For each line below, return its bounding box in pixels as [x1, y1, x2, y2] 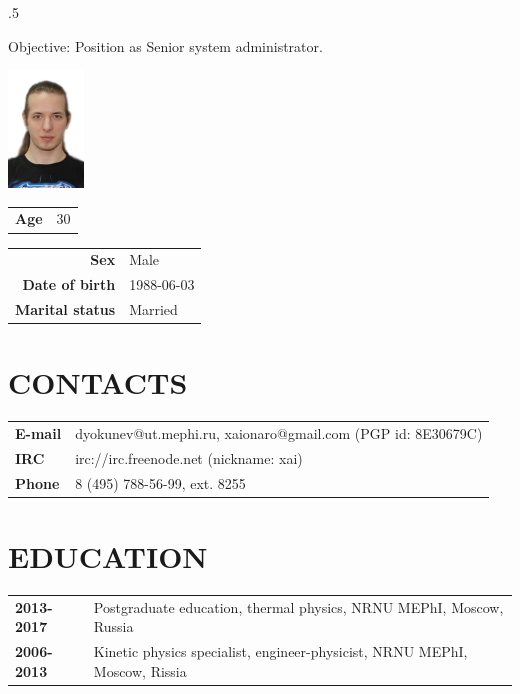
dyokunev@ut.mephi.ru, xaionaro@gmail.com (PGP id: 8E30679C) [75, 422, 483, 443]
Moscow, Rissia [93, 660, 187, 681]
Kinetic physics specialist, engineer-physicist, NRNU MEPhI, [93, 641, 468, 662]
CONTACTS [8, 362, 188, 403]
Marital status [15, 298, 116, 319]
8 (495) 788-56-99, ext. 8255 [75, 472, 246, 493]
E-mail [15, 422, 62, 443]
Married [129, 298, 178, 319]
